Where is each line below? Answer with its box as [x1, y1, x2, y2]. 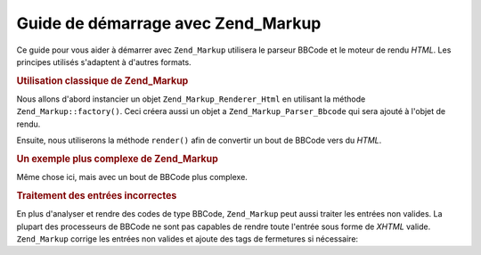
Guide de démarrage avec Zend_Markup [16, 13, 322, 33]
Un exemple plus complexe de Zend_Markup [16, 152, 218, 165]
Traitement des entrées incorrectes [16, 189, 177, 202]
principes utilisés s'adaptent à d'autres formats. [16, 56, 192, 67]
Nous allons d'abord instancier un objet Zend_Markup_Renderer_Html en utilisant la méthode [16, 94, 366, 104]
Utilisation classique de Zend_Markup [16, 74, 189, 86]
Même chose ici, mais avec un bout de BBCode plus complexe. [16, 172, 249, 183]
